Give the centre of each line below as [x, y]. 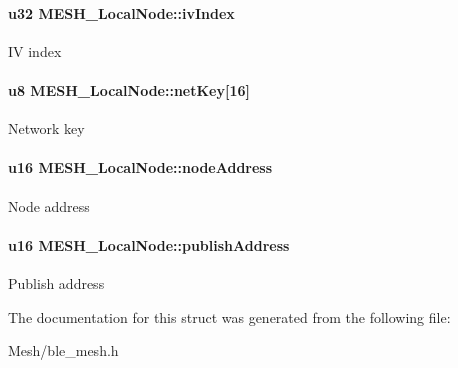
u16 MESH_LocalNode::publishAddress [149, 244]
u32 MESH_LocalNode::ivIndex [121, 12]
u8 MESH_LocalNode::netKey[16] [129, 89]
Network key [46, 128]
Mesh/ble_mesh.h [63, 350]
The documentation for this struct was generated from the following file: [229, 316]
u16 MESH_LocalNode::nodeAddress [140, 167]
